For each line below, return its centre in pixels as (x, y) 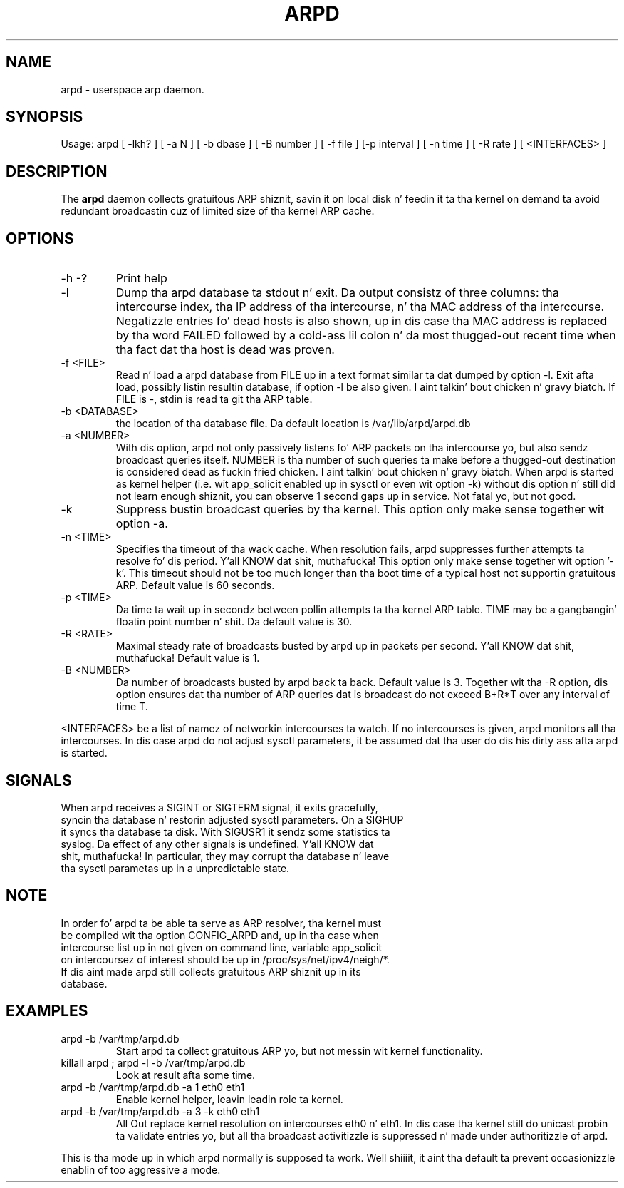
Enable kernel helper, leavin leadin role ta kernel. (229, 1099)
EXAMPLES (47, 1011)
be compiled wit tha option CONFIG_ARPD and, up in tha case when (220, 935)
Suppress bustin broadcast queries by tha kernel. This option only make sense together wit (360, 509)
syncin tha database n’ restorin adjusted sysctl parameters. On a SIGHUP (232, 819)
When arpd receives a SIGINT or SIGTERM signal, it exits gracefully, (219, 807)
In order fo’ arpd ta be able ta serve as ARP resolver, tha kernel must (221, 923)
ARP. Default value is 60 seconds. (195, 585)
